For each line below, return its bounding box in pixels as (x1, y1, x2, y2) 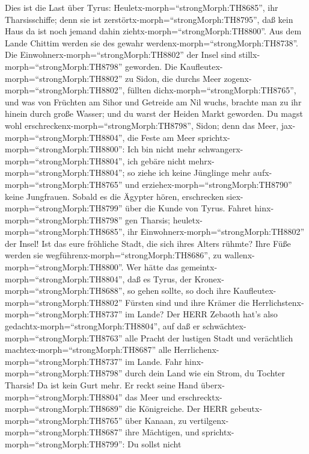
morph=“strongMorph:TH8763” (5, 331, 123, 344)
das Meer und (125, 390, 176, 403)
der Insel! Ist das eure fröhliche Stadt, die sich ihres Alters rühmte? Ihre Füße (5, 237, 291, 249)
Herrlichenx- (174, 343, 219, 356)
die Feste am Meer (127, 131, 195, 143)
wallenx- (224, 249, 255, 261)
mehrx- (188, 154, 215, 167)
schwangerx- (198, 143, 243, 155)
